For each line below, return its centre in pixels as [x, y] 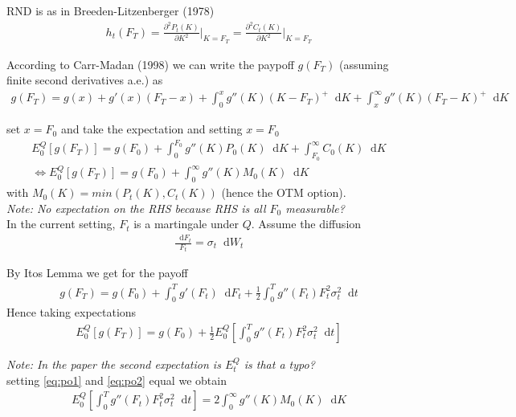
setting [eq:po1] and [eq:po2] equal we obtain [117, 380]
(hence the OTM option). [284, 192]
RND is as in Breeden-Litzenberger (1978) [111, 10]
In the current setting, [61, 224]
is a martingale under [186, 224]
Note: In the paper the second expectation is [114, 364]
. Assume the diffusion [306, 224]
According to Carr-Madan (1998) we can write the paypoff [150, 64]
